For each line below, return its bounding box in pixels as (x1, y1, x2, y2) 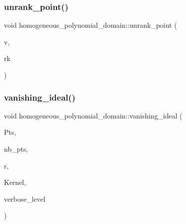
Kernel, (4, 177, 26, 187)
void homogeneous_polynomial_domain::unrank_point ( (4, 20, 177, 30)
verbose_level (4, 193, 46, 204)
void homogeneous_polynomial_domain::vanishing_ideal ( (4, 110, 183, 120)
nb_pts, (4, 144, 28, 154)
